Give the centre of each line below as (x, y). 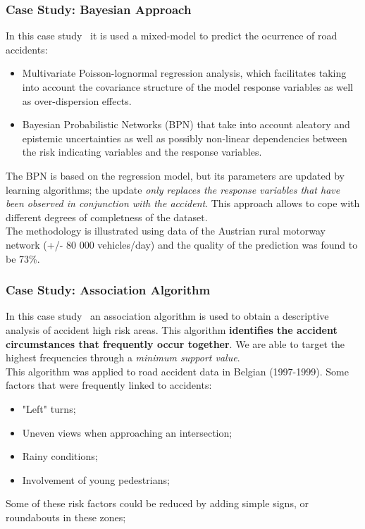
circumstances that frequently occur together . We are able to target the (175, 343)
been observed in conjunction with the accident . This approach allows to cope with (183, 203)
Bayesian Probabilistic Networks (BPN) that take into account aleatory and (186, 124)
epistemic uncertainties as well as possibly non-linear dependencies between (185, 138)
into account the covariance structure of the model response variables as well (187, 87)
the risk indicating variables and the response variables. (142, 152)
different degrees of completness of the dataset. (107, 217)
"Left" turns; (49, 408)
